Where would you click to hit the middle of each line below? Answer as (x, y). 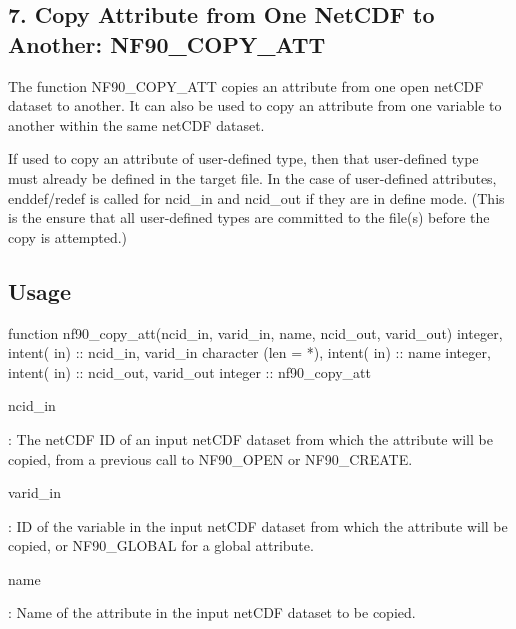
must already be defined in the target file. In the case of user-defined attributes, (252, 177)
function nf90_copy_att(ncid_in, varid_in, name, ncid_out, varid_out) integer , (255, 332)
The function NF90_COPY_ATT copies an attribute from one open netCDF (246, 85)
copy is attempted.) (68, 236)
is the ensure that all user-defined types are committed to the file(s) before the (249, 217)
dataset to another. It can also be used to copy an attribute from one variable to (255, 105)
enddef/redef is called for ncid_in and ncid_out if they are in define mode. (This (256, 197)
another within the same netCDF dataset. (136, 124)
